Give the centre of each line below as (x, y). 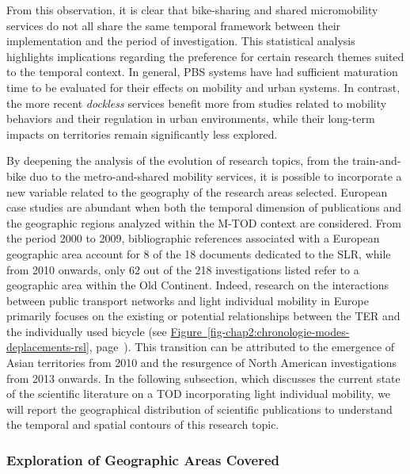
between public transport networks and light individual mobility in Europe (188, 300)
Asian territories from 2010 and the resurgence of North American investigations (202, 363)
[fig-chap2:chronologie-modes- (278, 331)
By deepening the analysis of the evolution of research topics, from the (178, 161)
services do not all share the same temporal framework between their (174, 25)
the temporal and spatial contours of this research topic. (143, 424)
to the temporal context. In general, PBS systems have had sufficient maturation (202, 72)
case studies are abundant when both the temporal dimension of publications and (204, 207)
